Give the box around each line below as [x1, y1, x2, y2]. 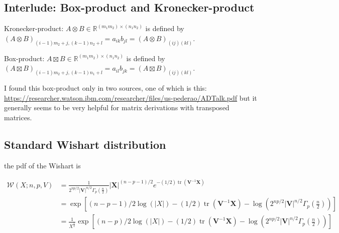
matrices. [4, 112, 32, 122]
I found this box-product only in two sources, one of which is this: [4, 83, 207, 93]
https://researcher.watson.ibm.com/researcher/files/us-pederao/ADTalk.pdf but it [4, 92, 257, 103]
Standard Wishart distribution [4, 136, 166, 152]
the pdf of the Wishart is [4, 160, 81, 170]
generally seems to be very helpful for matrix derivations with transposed [4, 102, 230, 113]
